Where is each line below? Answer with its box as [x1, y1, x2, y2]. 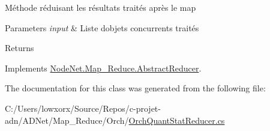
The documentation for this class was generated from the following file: [5, 82, 266, 94]
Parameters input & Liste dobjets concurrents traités [5, 21, 199, 34]
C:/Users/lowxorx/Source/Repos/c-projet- [5, 102, 161, 114]
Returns [5, 41, 34, 54]
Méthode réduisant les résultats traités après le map [5, 1, 196, 13]
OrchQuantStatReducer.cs [128, 114, 225, 126]
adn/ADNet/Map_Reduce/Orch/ [5, 114, 129, 126]
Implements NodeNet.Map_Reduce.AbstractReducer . [5, 61, 202, 74]
